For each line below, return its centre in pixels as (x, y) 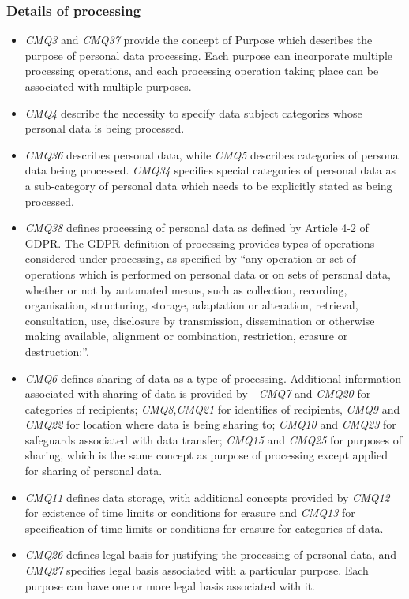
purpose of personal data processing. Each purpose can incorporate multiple (208, 55)
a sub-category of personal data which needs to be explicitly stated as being (208, 185)
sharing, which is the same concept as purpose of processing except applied (206, 455)
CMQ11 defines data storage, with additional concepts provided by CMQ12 (207, 497)
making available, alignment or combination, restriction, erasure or (186, 336)
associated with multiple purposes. (108, 86)
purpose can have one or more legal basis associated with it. (170, 585)
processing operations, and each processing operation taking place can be (202, 71)
